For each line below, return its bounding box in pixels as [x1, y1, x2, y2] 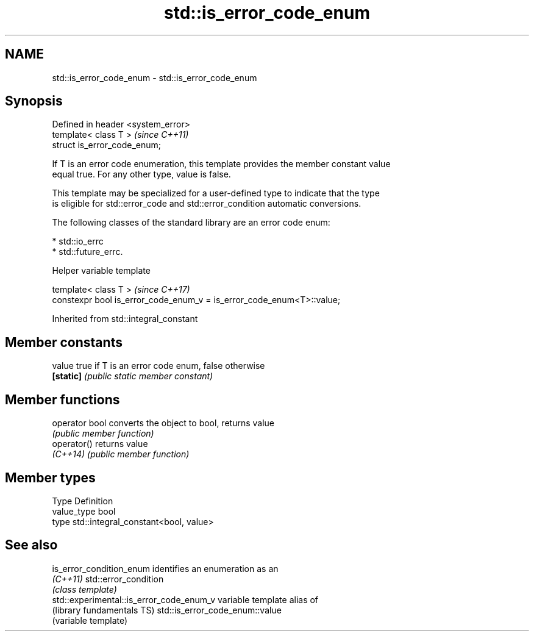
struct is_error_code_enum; [52, 140, 162, 151]
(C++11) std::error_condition [52, 573, 164, 584]
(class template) [52, 584, 117, 595]
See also [5, 537, 58, 553]
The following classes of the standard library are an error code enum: [52, 217, 330, 228]
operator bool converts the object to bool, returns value [52, 418, 274, 429]
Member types [5, 470, 96, 485]
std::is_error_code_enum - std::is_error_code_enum [52, 72, 257, 83]
